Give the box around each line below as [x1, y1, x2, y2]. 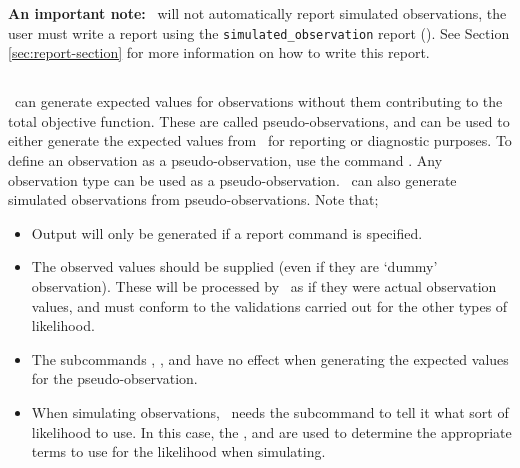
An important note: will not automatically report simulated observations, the [8, 3, 507, 23]
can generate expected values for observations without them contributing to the [14, 91, 503, 112]
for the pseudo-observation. [31, 368, 198, 389]
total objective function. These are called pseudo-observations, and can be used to [8, 110, 510, 131]
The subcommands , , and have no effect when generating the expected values [31, 348, 509, 369]
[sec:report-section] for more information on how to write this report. [8, 42, 430, 63]
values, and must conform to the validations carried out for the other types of [31, 295, 508, 316]
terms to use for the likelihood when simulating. [31, 441, 326, 462]
